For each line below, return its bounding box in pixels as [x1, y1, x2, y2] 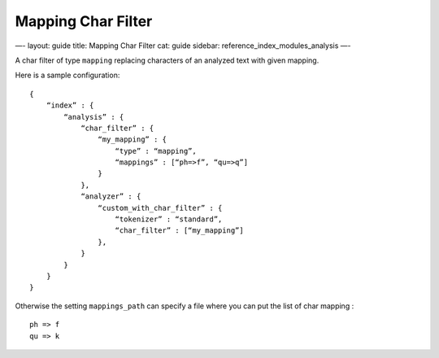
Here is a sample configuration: [15, 70, 120, 81]
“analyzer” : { [80, 192, 141, 201]
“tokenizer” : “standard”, [115, 215, 223, 224]
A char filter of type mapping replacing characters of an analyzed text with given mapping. [15, 55, 319, 65]
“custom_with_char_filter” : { [98, 203, 223, 212]
